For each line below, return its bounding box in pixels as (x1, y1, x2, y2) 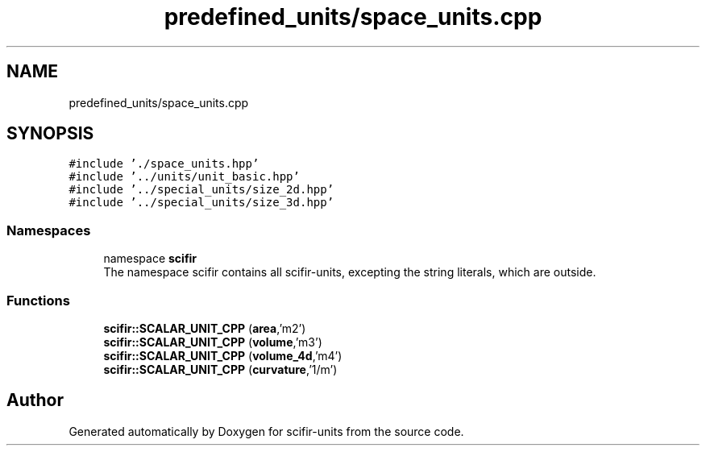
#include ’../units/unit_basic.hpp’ (69, 170, 300, 184)
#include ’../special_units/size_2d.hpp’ (69, 183, 334, 197)
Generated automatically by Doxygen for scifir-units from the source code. (69, 424, 464, 438)
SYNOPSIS (6, 123, 94, 144)
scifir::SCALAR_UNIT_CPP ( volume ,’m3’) (103, 334, 322, 349)
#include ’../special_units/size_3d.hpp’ (69, 196, 334, 209)
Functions (6, 292, 70, 309)
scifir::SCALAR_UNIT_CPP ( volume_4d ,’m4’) (103, 348, 343, 363)
